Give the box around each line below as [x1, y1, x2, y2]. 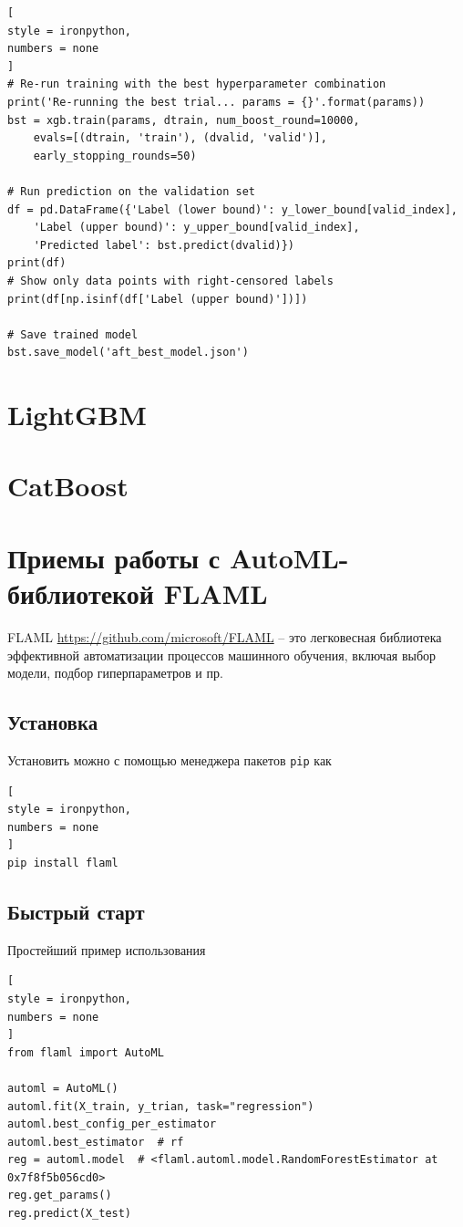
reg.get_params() [7, 1189, 112, 1202]
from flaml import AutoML [7, 1045, 164, 1059]
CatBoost [7, 467, 129, 504]
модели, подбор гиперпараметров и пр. [7, 663, 223, 682]
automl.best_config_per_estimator [7, 1118, 217, 1131]
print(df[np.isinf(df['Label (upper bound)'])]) [7, 292, 308, 306]
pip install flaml [7, 856, 118, 869]
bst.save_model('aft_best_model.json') [7, 346, 249, 359]
